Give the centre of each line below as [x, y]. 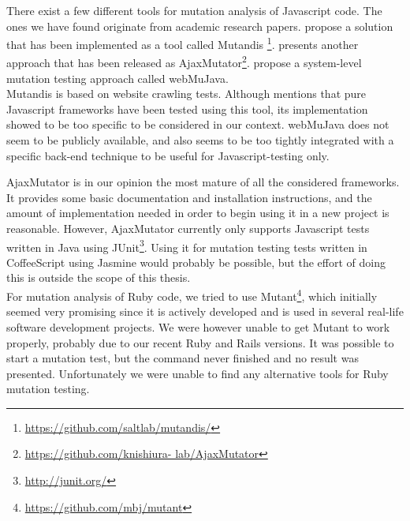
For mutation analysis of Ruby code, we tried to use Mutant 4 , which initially [192, 295]
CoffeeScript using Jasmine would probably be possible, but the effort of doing [196, 262]
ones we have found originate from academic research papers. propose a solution [200, 26]
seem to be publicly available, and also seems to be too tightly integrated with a [200, 140]
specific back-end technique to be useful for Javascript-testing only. [168, 155]
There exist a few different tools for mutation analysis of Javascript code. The [194, 10]
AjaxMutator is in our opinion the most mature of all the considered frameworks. [203, 182]
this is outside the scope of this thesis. [99, 277]
